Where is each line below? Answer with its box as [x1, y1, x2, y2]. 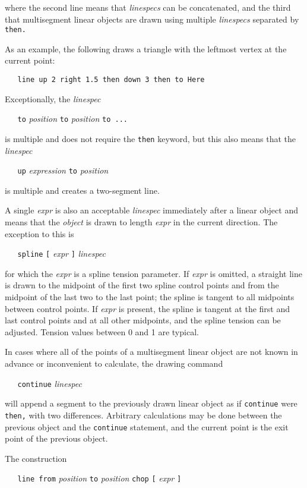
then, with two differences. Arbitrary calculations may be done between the [5, 408, 282, 421]
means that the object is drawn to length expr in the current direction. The [5, 216, 278, 228]
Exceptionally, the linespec [5, 92, 101, 105]
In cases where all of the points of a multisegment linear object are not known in [5, 345, 298, 358]
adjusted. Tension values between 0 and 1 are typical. [5, 325, 199, 338]
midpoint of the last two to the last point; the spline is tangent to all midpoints [5, 291, 295, 303]
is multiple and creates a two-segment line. [5, 184, 160, 196]
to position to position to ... [17, 112, 128, 125]
